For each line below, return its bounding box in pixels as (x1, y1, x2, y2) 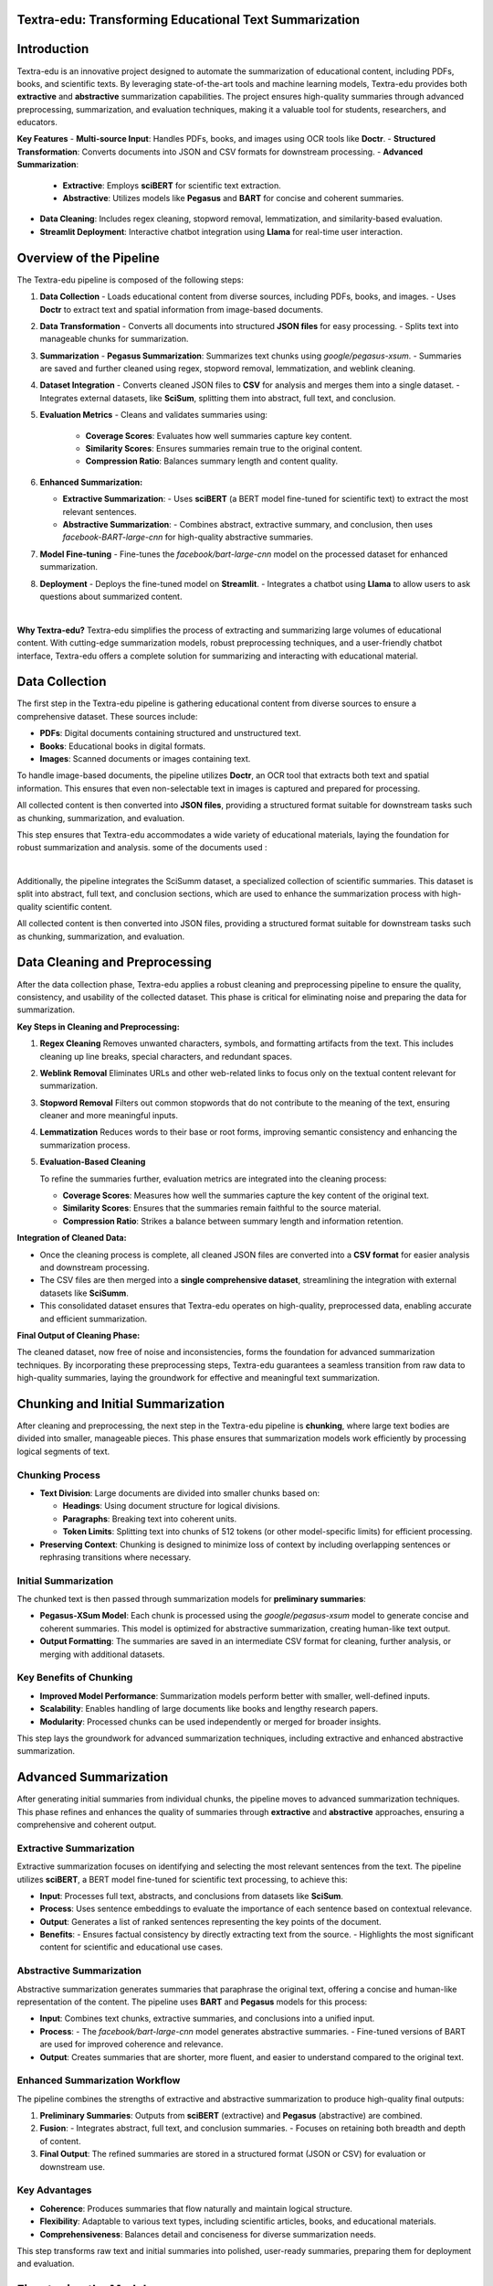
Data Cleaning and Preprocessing (16, 955, 212, 970)
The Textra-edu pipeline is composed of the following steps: (16, 274, 244, 285)
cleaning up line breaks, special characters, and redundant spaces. (39, 1051, 292, 1062)
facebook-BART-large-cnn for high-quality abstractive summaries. (62, 531, 314, 543)
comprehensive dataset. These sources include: (16, 710, 198, 721)
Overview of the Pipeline (16, 250, 160, 265)
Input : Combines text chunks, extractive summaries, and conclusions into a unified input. (39, 2013, 375, 2024)
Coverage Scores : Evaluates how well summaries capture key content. (85, 430, 352, 441)
